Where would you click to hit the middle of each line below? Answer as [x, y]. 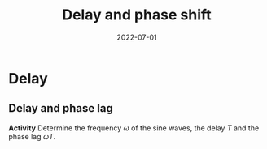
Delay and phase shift [137, 15]
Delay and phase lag [61, 108]
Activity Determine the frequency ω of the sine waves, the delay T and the [134, 128]
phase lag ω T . [32, 136]
